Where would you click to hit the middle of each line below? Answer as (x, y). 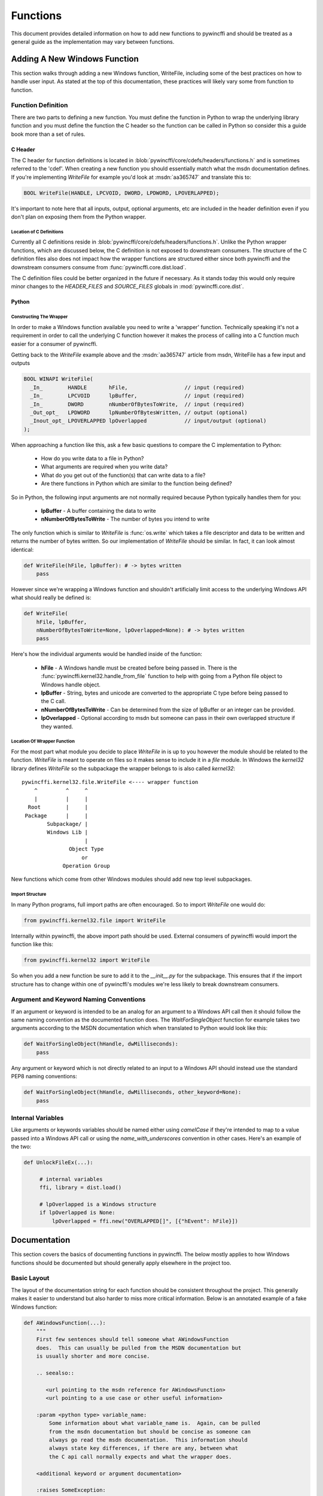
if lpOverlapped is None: (77, 1213)
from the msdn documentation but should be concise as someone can (150, 1431)
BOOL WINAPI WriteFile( (59, 379)
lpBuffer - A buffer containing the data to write (98, 511)
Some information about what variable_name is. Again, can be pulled (154, 1423)
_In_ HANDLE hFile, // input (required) (137, 387)
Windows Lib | (68, 832)
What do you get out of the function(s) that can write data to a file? (123, 475)
